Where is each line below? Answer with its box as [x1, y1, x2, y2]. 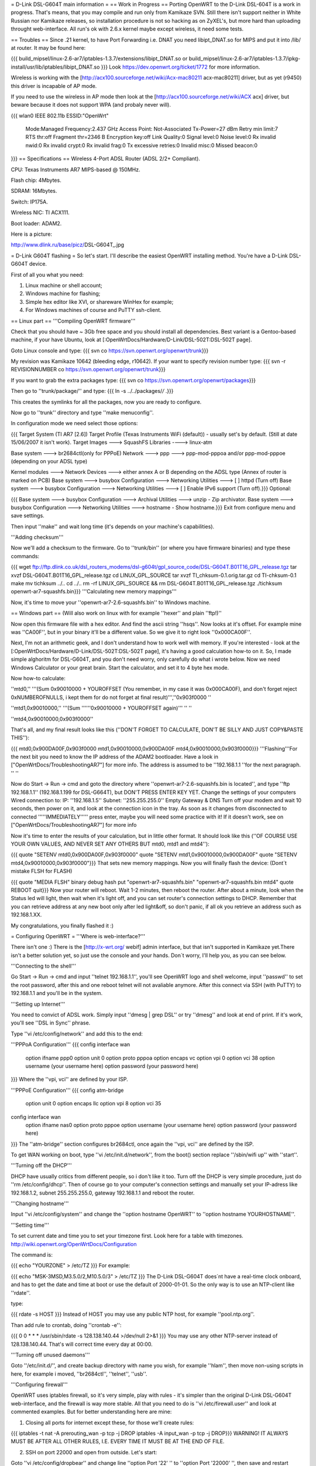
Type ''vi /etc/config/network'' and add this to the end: [11, 1030, 143, 1037]
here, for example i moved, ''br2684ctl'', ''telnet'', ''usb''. [11, 1370, 147, 1377]
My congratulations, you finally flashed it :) [11, 922, 114, 929]
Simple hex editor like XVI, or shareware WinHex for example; [25, 298, 174, 305]
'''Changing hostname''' [11, 1200, 69, 1207]
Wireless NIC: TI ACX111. [11, 209, 70, 216]
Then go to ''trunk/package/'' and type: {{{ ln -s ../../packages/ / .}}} [11, 388, 174, 395]
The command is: [11, 1251, 53, 1258]
